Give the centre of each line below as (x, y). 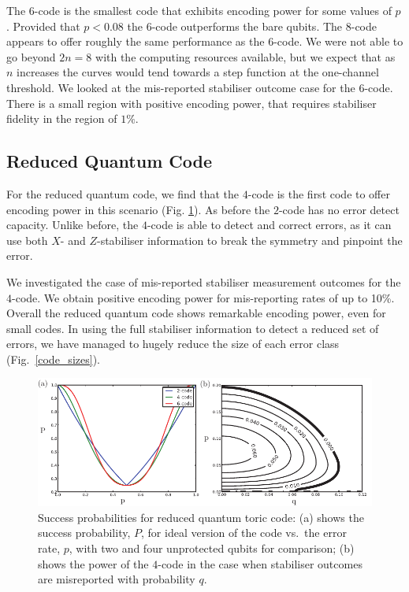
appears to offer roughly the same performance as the (136, 41)
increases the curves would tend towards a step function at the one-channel (198, 72)
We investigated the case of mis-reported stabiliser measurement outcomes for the (204, 281)
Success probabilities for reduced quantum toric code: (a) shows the (201, 517)
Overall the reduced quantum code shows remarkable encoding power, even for (196, 313)
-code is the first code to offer (319, 193)
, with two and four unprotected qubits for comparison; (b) (212, 548)
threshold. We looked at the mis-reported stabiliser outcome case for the (181, 87)
